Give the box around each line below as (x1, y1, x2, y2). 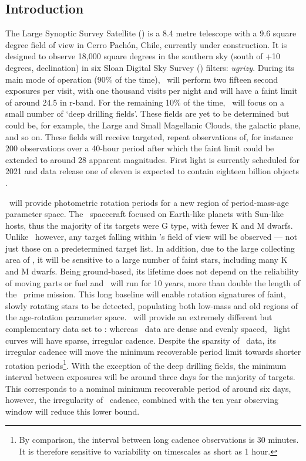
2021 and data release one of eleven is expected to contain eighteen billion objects (5, 165, 299, 177)
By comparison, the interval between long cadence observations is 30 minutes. (19, 433, 299, 446)
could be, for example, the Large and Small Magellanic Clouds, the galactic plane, (5, 118, 301, 131)
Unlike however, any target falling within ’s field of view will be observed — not (5, 230, 297, 243)
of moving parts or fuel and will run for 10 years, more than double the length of (5, 276, 301, 289)
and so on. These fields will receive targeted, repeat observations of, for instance (5, 130, 293, 143)
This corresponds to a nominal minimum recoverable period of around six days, (5, 382, 291, 394)
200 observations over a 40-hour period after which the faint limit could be (5, 142, 274, 154)
